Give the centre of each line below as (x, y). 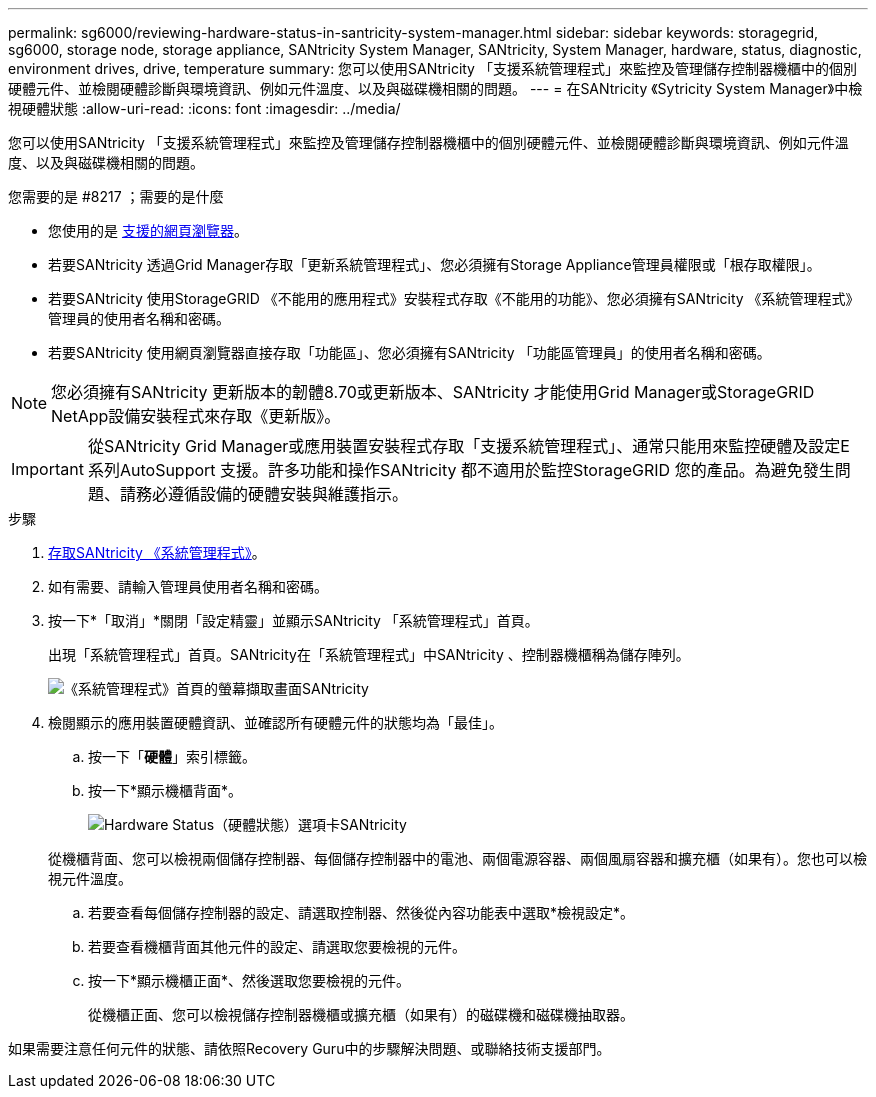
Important (47, 469)
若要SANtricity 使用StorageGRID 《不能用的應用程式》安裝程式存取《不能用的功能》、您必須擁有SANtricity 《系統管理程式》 (454, 298)
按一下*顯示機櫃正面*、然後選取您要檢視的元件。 (249, 980)
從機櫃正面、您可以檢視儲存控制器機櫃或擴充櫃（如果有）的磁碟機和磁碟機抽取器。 (361, 1014)
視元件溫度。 (90, 878)
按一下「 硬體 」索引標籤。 (172, 756)
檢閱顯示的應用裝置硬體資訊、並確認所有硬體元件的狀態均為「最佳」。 (275, 722)
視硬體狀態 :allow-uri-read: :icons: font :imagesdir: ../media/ (204, 108)
